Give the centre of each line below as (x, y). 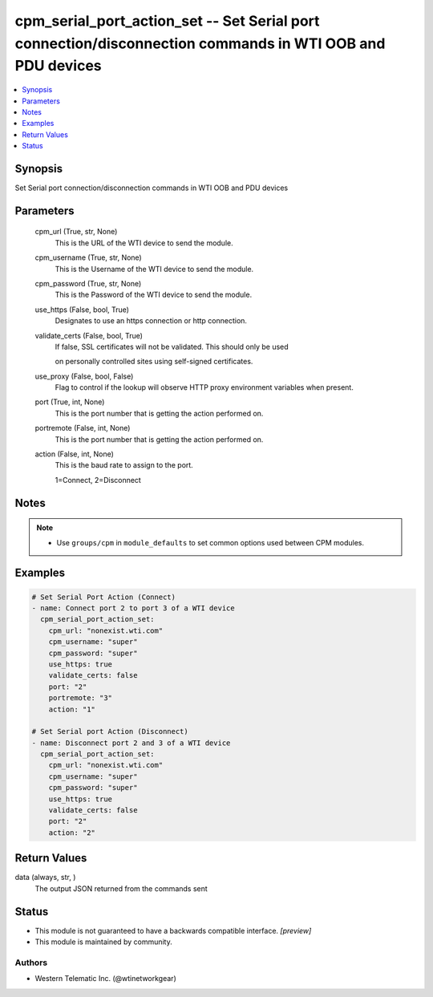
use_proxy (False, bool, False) (84, 376)
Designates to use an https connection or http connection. (151, 321)
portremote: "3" (80, 698)
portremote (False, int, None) (83, 428)
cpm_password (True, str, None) (88, 283)
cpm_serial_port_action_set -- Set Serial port (167, 21)
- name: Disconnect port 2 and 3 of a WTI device (131, 743)
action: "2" (72, 833)
